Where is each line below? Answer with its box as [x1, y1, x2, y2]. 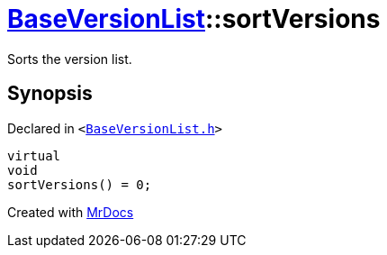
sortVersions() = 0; [7, 177, 152, 192]
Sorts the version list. [7, 50, 132, 67]
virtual [7, 148, 61, 163]
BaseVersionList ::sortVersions [7, 4, 381, 34]
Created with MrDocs [7, 204, 134, 220]
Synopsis [7, 82, 93, 105]
